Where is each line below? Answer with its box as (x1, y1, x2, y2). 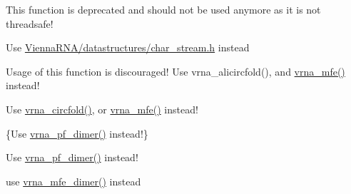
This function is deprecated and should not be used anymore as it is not (6, 2, 321, 16)
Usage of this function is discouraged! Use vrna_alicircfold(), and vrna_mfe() (6, 63, 345, 78)
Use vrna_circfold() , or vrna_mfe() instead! (6, 101, 198, 116)
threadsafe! (6, 16, 54, 31)
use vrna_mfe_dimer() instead (6, 173, 141, 188)
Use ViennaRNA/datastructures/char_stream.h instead (6, 40, 250, 55)
